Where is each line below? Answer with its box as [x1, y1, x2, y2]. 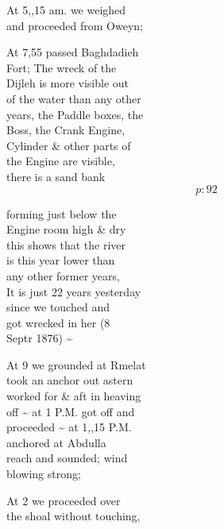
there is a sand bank [6, 168, 106, 184]
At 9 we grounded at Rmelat [6, 356, 146, 373]
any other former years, [6, 267, 120, 284]
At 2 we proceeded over [6, 492, 121, 508]
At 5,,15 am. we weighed [6, 2, 126, 17]
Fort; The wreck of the [6, 59, 117, 75]
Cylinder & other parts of [6, 137, 131, 153]
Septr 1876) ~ [6, 330, 73, 346]
